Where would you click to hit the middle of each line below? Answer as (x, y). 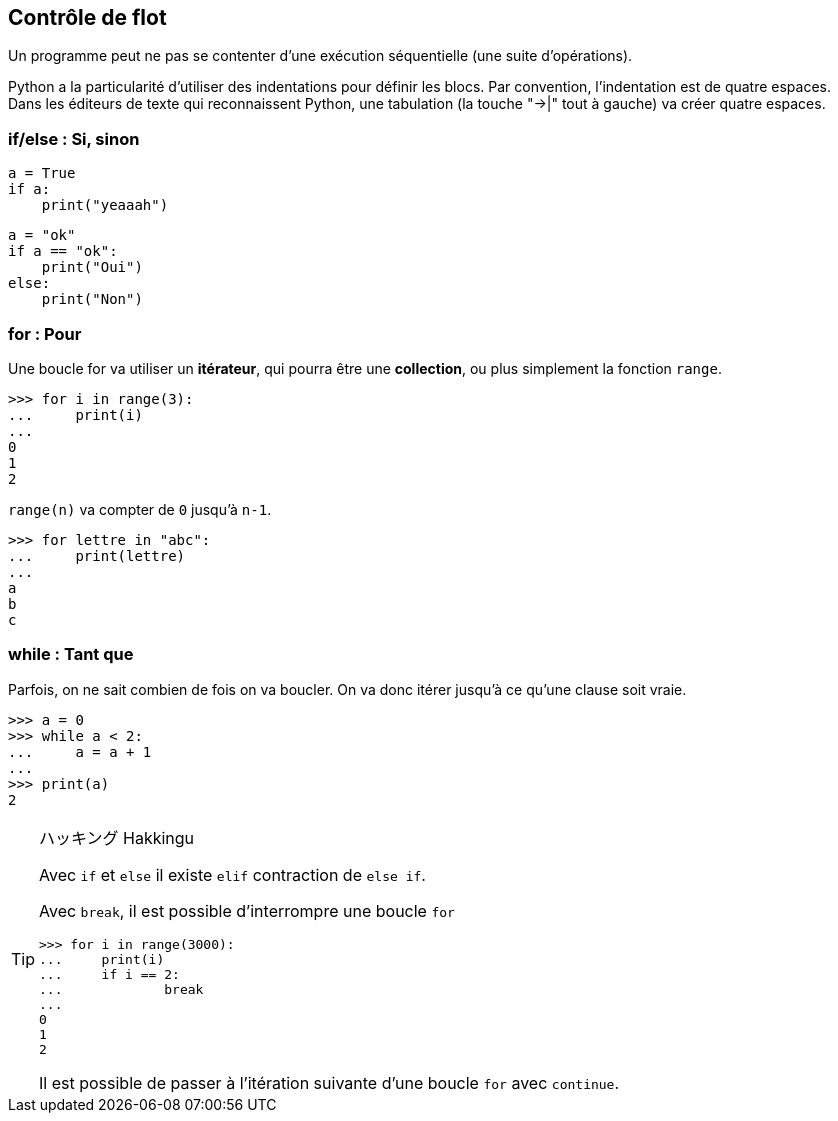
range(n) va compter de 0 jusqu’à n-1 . (140, 509)
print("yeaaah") (105, 205)
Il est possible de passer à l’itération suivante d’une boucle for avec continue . (329, 1082)
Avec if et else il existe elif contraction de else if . (232, 874)
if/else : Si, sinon (74, 138)
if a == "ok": (63, 251)
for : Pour (45, 333)
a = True (42, 173)
